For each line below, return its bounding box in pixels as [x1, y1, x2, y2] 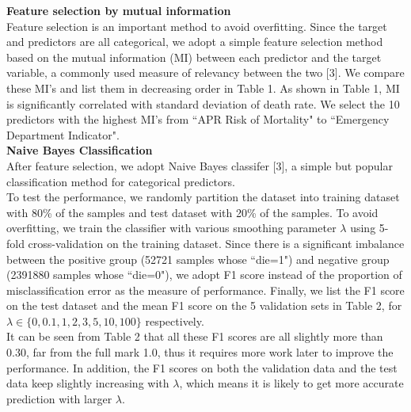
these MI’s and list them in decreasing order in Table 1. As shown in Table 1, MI [6, 79, 400, 96]
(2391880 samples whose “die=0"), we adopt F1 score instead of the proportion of [6, 266, 402, 283]
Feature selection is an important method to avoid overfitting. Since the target [6, 17, 387, 34]
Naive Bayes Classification [6, 142, 153, 158]
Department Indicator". [6, 126, 120, 143]
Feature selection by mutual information [6, 2, 231, 18]
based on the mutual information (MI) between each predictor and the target [6, 48, 382, 65]
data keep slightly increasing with [6, 375, 169, 391]
